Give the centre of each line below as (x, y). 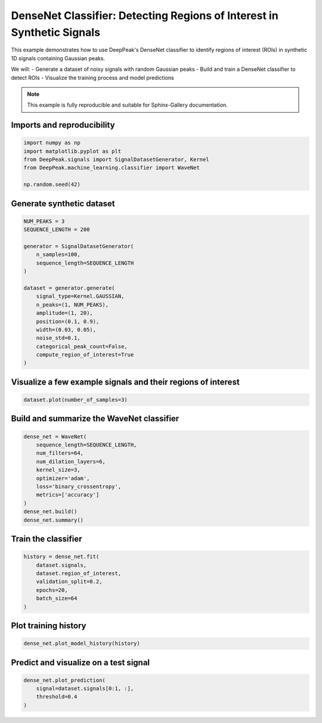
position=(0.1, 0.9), (68, 321)
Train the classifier (47, 539)
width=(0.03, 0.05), (66, 330)
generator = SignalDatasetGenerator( (79, 246)
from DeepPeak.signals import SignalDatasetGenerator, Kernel (116, 160)
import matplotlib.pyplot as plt (72, 151)
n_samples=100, (58, 255)
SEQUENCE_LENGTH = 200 (57, 230)
